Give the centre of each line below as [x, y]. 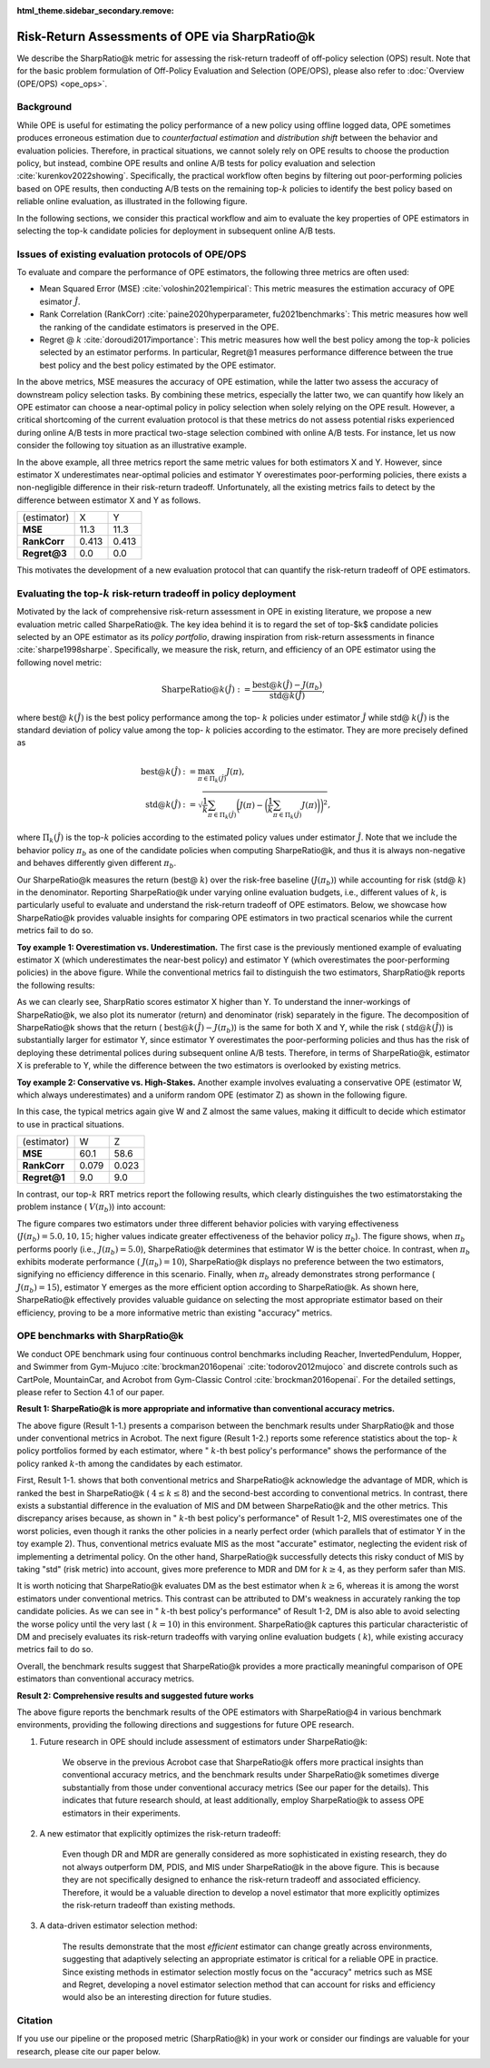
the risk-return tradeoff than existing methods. [149, 1905]
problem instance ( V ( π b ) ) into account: [91, 1208]
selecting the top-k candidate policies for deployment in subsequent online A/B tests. [176, 231]
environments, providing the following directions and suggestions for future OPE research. [186, 1725]
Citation [35, 2021]
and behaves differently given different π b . [97, 864]
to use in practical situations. [70, 1124]
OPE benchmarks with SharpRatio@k [100, 1336]
